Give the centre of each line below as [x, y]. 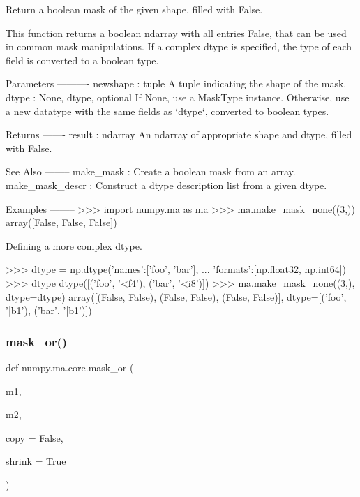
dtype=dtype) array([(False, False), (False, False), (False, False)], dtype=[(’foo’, [176, 296]
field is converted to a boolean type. [82, 60]
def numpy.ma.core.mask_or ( [70, 367]
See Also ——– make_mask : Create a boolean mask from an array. [151, 171]
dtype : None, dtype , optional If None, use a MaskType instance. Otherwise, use [178, 97]
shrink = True [36, 461]
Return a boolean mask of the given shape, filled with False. [134, 9]
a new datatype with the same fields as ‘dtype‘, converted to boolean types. [167, 111]
